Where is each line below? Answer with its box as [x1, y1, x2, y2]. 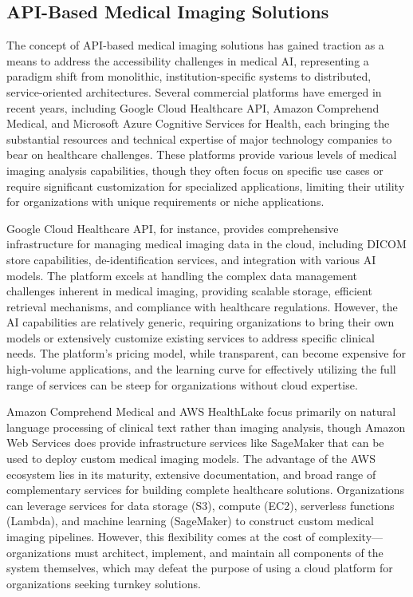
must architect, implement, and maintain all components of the [74, 544, 383, 560]
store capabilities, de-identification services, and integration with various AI [6, 251, 376, 267]
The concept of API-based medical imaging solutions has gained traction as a [6, 37, 384, 53]
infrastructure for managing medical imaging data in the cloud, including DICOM [6, 235, 407, 252]
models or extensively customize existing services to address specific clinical [6, 329, 375, 346]
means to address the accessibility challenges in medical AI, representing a [6, 52, 369, 69]
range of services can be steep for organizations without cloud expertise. [6, 376, 358, 393]
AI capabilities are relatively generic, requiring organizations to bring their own [6, 314, 395, 330]
